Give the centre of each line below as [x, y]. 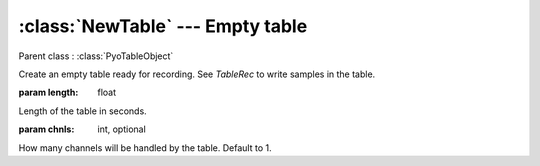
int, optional [122, 129]
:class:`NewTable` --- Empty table [163, 26]
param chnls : [46, 129]
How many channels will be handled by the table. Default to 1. [145, 147]
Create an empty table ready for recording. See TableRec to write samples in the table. [197, 74]
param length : [48, 92]
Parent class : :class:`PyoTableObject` [96, 56]
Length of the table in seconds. [82, 111]
